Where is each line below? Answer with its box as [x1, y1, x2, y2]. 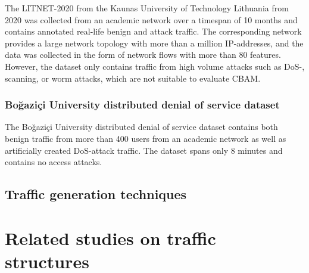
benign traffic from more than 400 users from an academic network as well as [5, 132, 286, 144]
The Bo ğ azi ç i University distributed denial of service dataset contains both [5, 120, 278, 133]
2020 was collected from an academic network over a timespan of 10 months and [5, 13, 298, 26]
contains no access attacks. [5, 156, 102, 168]
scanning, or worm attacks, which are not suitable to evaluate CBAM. [5, 72, 261, 84]
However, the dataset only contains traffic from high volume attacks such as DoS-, [5, 60, 305, 72]
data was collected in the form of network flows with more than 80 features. [5, 48, 281, 61]
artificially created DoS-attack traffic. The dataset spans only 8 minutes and [5, 144, 283, 156]
